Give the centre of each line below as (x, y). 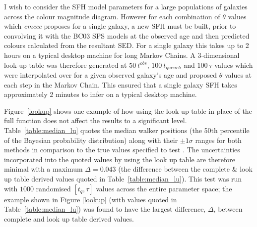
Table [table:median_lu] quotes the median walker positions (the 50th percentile (127, 130)
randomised (53, 188)
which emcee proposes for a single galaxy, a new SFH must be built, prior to (120, 26)
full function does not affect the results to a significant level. (96, 120)
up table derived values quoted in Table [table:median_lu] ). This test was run (123, 178)
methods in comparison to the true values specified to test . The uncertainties (122, 150)
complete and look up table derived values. (69, 218)
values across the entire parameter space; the (164, 188)
